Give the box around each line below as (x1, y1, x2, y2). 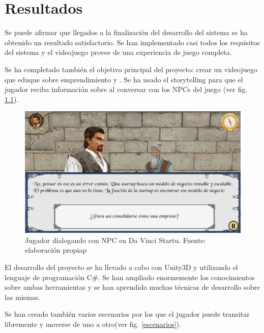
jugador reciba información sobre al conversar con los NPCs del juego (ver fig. (5, 84, 248, 95)
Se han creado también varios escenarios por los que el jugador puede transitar (5, 309, 250, 319)
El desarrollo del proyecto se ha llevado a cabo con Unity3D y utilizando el (5, 261, 238, 272)
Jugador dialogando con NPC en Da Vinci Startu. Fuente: (25, 234, 206, 245)
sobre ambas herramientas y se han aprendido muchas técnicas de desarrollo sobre (5, 282, 260, 292)
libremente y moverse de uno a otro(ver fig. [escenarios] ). (5, 318, 181, 329)
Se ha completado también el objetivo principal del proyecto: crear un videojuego (5, 64, 257, 74)
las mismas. (5, 291, 41, 302)
